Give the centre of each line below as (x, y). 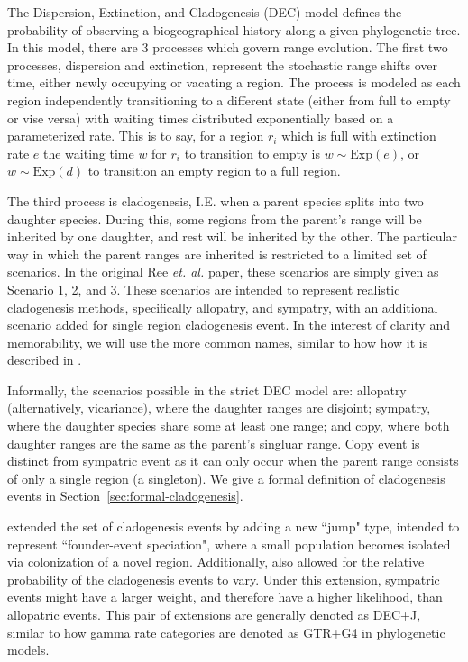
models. (28, 650)
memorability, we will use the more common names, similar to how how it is (218, 342)
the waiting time (89, 153)
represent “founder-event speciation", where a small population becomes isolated (229, 544)
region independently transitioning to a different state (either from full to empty (229, 100)
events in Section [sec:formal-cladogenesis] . (125, 496)
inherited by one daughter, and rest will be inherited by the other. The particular (232, 236)
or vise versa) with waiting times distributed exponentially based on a (201, 118)
